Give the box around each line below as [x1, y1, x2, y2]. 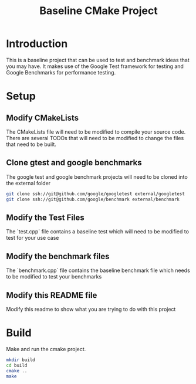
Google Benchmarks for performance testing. [6, 69, 116, 76]
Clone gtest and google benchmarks [6, 158, 142, 168]
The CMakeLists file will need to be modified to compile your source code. [6, 128, 186, 135]
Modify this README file [6, 290, 97, 300]
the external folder [6, 179, 51, 186]
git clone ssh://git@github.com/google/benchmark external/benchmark [6, 196, 180, 202]
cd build [6, 362, 28, 368]
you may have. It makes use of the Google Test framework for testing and [6, 63, 184, 70]
